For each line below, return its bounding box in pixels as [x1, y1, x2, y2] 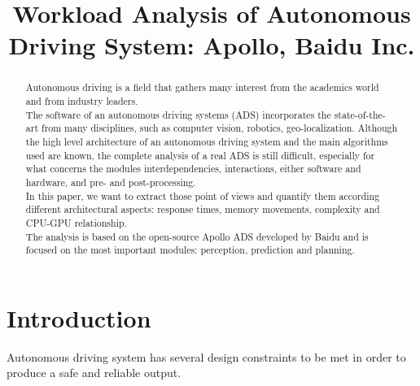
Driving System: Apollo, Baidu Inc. [8, 28, 415, 62]
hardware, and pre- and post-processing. [25, 175, 196, 189]
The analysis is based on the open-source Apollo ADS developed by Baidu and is [25, 229, 369, 243]
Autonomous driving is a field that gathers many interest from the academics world [25, 80, 379, 94]
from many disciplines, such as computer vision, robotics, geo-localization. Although [41, 121, 398, 135]
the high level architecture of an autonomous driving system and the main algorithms [25, 134, 388, 148]
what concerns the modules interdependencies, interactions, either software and [25, 162, 361, 176]
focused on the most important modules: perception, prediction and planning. [25, 243, 355, 257]
